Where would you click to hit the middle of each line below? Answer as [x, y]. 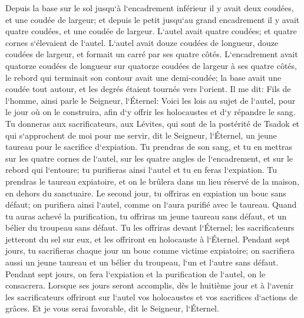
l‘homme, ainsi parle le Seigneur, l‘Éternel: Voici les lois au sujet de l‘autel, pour [151, 100]
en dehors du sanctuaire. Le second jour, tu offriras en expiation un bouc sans [146, 193]
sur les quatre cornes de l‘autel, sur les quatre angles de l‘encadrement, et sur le [149, 158]
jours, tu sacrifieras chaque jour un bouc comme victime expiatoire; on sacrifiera [150, 250]
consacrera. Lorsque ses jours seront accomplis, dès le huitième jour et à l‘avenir [150, 285]
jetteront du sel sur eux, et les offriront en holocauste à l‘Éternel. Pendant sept [148, 239]
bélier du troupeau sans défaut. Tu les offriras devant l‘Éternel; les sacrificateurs [150, 227]
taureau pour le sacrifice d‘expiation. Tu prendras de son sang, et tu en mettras [149, 147]
